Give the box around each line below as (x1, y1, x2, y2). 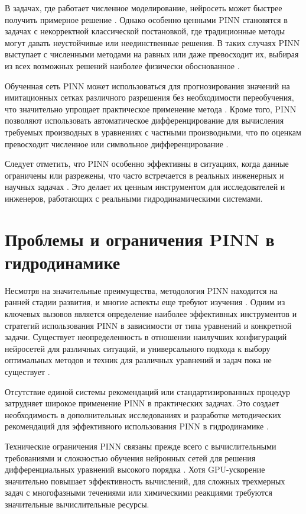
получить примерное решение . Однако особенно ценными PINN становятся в (5, 13, 288, 25)
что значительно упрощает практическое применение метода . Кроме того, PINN (5, 102, 297, 115)
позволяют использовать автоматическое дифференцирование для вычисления (5, 114, 284, 127)
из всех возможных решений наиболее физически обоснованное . (5, 59, 240, 72)
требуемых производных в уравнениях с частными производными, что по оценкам (5, 125, 301, 138)
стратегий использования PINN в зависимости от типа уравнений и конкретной (5, 319, 292, 331)
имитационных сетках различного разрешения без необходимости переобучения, (5, 91, 294, 104)
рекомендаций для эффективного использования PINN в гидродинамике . (5, 420, 269, 432)
